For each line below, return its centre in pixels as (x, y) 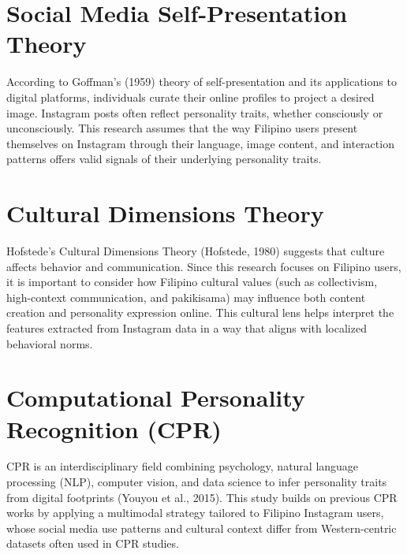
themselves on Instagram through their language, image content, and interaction (200, 143)
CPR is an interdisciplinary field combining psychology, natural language (183, 466)
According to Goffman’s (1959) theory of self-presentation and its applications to (202, 82)
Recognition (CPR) (114, 428)
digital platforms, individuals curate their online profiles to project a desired (190, 97)
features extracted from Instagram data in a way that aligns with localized (187, 327)
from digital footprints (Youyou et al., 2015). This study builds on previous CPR (202, 497)
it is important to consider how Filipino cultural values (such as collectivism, (192, 282)
